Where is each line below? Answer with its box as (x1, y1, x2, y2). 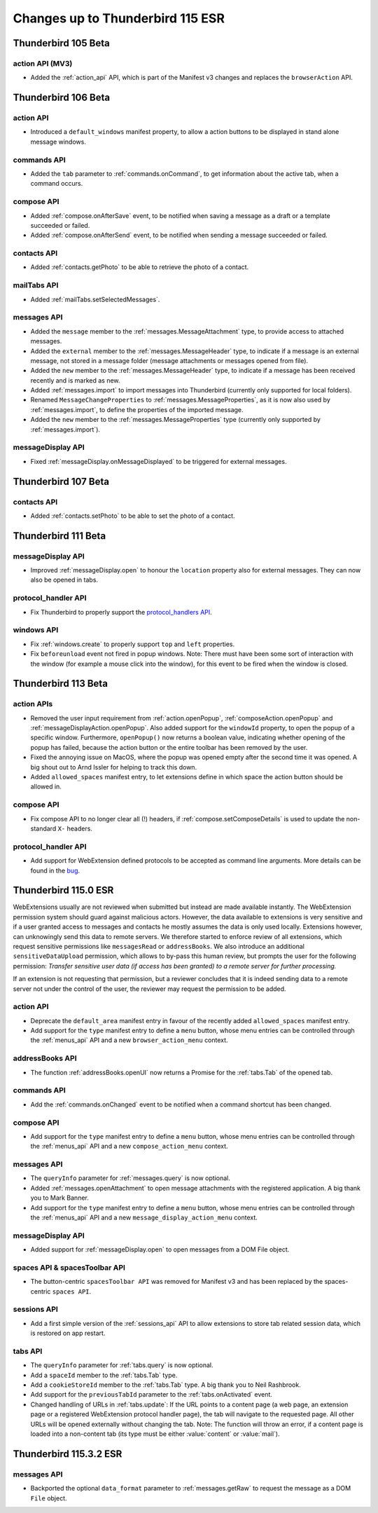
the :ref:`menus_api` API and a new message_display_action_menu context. (30, 1213, 258, 1221)
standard (30, 824, 57, 833)
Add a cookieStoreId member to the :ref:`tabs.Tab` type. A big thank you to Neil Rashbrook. (30, 1381, 301, 1389)
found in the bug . (30, 866, 80, 875)
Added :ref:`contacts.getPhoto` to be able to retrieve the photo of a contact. (30, 263, 249, 271)
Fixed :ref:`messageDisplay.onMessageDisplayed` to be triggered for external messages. (30, 457, 287, 465)
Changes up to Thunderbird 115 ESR (13, 11, 225, 26)
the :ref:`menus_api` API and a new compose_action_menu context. (30, 1142, 228, 1151)
